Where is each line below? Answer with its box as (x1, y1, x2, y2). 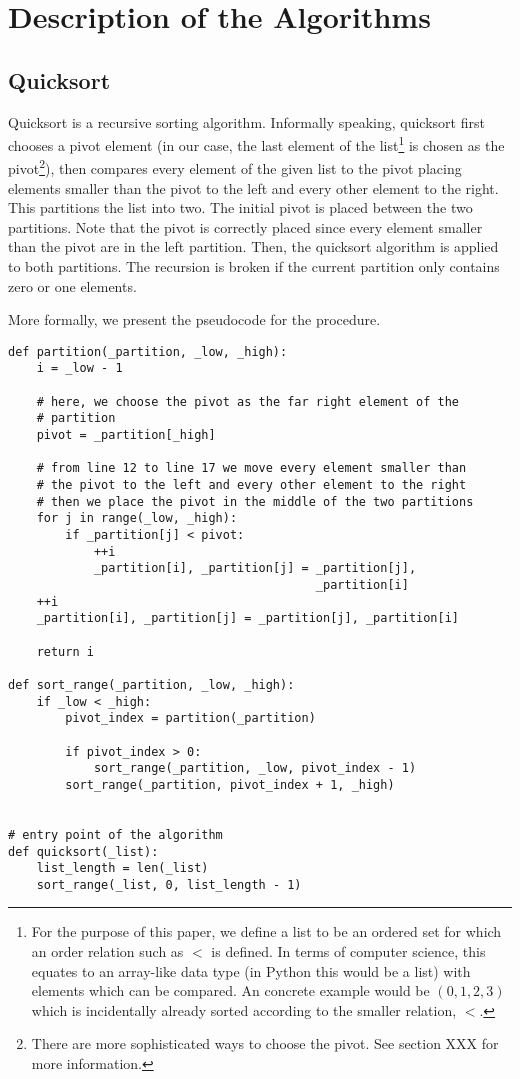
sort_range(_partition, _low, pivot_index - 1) (93, 761, 417, 776)
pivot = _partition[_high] (36, 428, 216, 443)
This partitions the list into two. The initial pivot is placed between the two (8, 197, 473, 218)
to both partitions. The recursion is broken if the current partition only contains (8, 256, 500, 277)
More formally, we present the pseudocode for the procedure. (8, 309, 381, 330)
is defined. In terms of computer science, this (211, 941, 486, 962)
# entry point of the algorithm (8, 827, 223, 842)
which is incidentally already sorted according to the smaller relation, (31, 999, 457, 1020)
